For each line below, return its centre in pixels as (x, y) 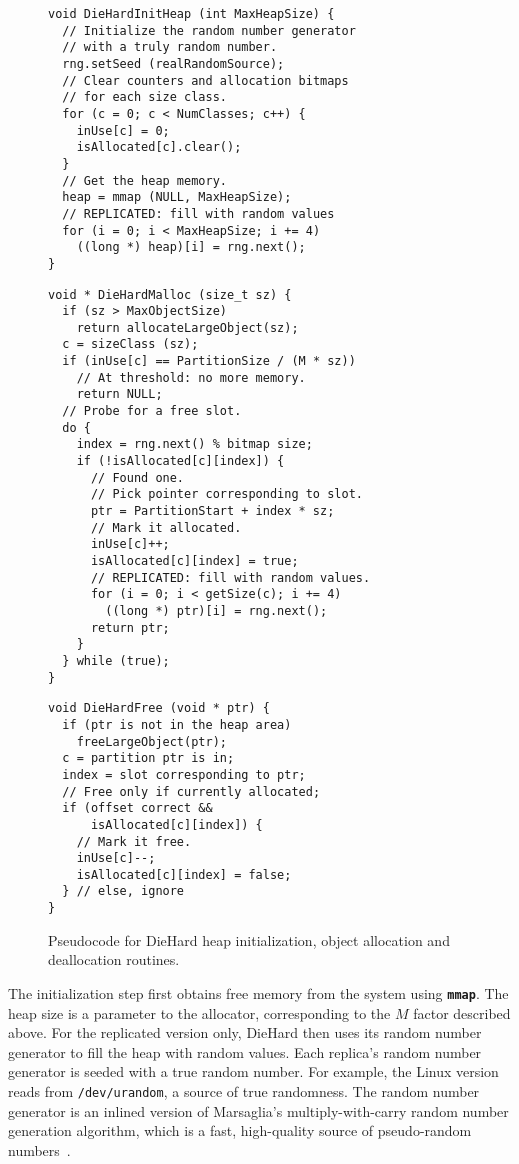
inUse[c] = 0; (123, 130)
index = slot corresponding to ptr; (184, 774)
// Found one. (137, 477)
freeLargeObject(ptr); (151, 741)
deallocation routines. (114, 959)
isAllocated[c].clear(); (159, 147)
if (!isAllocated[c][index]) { (180, 461)
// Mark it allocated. (166, 527)
